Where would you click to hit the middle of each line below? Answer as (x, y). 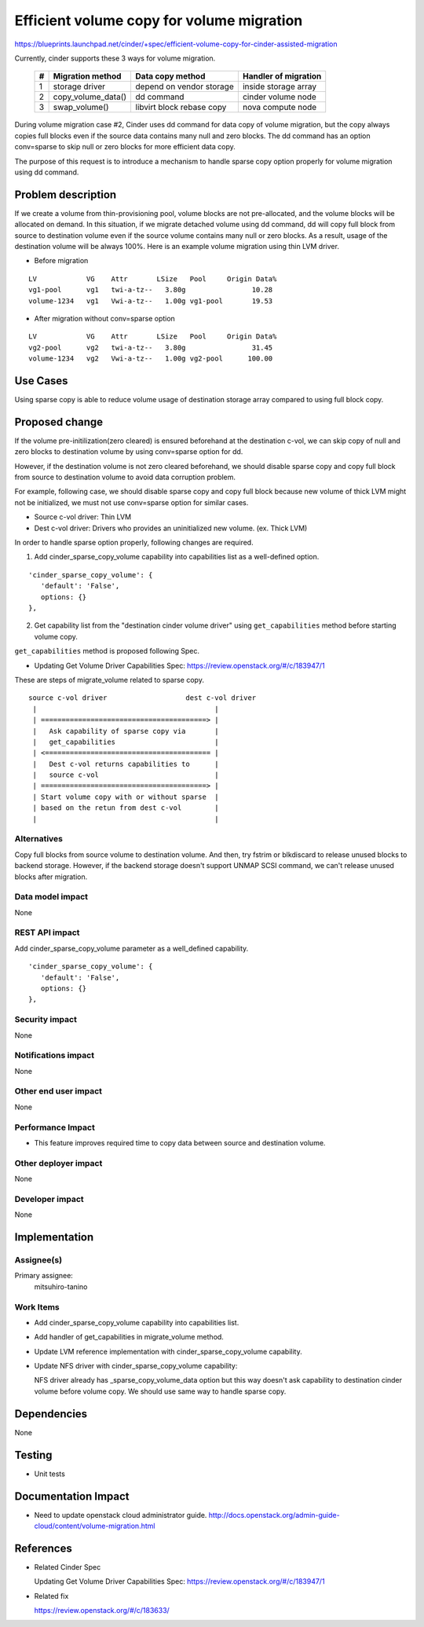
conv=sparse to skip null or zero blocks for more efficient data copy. (125, 147)
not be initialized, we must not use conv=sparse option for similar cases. (132, 502)
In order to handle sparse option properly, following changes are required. (134, 543)
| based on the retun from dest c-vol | (126, 808)
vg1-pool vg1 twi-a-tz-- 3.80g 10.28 (151, 290)
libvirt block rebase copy (181, 108)
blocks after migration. (51, 877)
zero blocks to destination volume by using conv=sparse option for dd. (129, 452)
